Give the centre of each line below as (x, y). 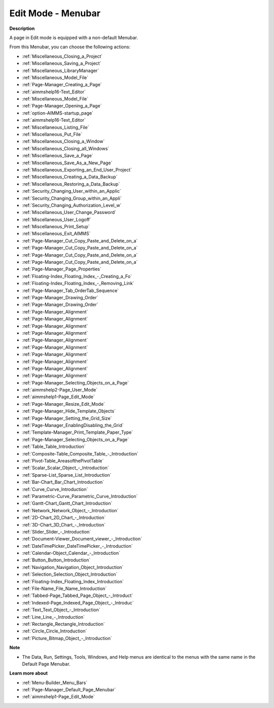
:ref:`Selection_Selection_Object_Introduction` (70, 574)
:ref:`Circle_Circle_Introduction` (55, 631)
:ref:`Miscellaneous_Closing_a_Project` (62, 56)
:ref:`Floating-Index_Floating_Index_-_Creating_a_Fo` (77, 276)
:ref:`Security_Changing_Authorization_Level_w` (72, 205)
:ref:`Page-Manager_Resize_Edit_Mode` (63, 404)
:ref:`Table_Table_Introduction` (54, 447)
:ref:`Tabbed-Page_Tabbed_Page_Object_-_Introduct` (78, 595)
